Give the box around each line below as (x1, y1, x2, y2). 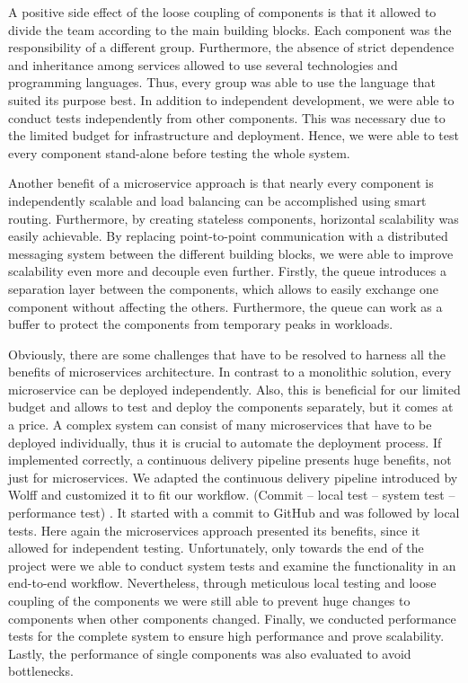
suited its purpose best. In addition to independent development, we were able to (8, 90, 455, 109)
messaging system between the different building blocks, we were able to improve (8, 244, 454, 262)
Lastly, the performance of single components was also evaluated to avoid (8, 643, 411, 662)
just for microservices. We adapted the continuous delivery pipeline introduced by (8, 467, 458, 486)
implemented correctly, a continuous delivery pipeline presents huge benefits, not (8, 450, 452, 469)
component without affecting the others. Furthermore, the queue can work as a (8, 297, 443, 315)
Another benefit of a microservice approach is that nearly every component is (8, 173, 434, 192)
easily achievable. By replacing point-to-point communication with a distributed (8, 226, 448, 245)
